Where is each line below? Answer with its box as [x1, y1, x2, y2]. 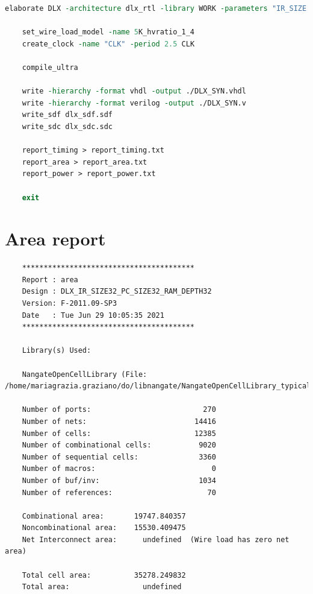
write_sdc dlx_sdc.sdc [22, 122, 113, 131]
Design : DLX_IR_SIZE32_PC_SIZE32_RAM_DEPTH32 [22, 287, 212, 296]
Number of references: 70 [22, 488, 216, 497]
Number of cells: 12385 [22, 429, 216, 438]
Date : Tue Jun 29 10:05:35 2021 [22, 311, 164, 320]
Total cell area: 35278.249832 [22, 570, 186, 580]
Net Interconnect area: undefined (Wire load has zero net [22, 535, 290, 544]
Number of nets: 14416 [22, 417, 216, 426]
